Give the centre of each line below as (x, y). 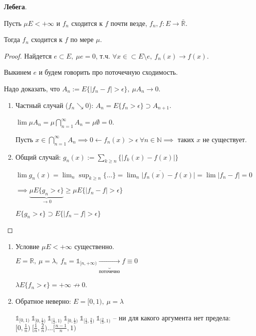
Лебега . (15, 6)
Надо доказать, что (32, 88)
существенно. (94, 246)
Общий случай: (38, 157)
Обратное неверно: (43, 301)
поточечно (109, 272)
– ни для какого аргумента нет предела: (172, 317)
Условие (27, 246)
